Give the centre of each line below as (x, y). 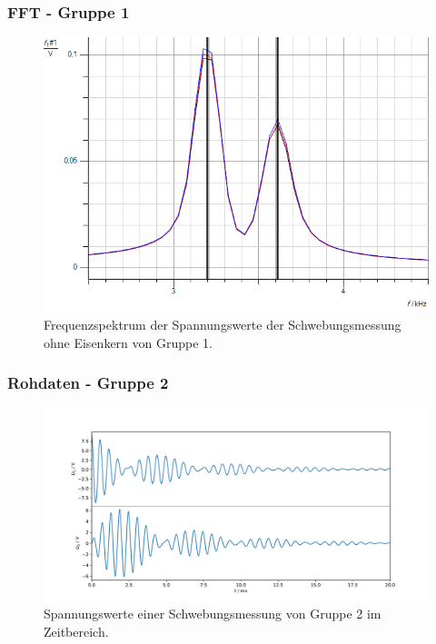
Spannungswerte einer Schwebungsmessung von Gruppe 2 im (213, 614)
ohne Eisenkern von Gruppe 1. (128, 342)
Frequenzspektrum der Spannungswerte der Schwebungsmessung (223, 325)
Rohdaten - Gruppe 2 (88, 383)
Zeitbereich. (76, 631)
